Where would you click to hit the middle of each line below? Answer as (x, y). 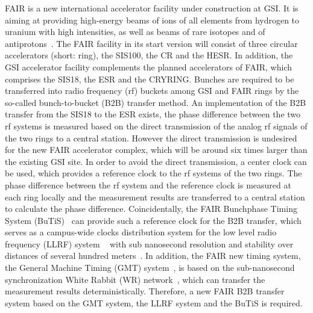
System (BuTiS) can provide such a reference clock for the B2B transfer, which (153, 220)
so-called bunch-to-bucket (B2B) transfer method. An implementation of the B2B (156, 102)
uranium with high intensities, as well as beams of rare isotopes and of (135, 32)
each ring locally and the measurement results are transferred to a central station (155, 197)
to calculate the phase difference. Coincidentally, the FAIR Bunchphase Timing (151, 209)
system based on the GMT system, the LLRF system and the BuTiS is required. (154, 302)
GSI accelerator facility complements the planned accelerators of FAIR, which (148, 67)
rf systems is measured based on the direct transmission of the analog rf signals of (156, 126)
